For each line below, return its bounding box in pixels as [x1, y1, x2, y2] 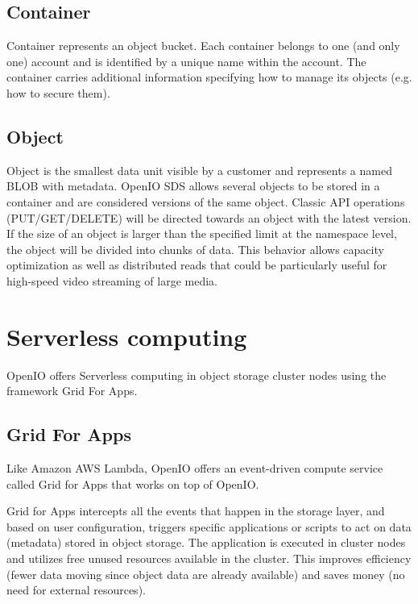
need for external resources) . [6, 581, 146, 598]
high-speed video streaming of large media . [6, 272, 217, 289]
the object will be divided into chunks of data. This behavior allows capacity [6, 240, 384, 257]
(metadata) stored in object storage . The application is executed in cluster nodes [6, 534, 406, 551]
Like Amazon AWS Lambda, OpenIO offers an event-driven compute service [6, 460, 383, 477]
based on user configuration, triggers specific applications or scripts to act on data [6, 518, 412, 535]
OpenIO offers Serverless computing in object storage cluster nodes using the [6, 366, 387, 383]
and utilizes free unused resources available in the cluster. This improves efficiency [6, 550, 412, 567]
